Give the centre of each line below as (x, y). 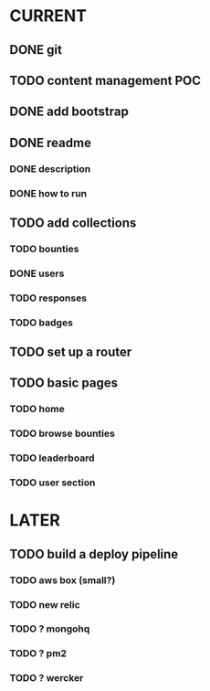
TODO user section (52, 483)
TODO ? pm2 (38, 654)
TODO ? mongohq (50, 629)
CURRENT (48, 16)
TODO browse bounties (63, 433)
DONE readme (50, 143)
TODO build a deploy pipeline (94, 554)
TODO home (37, 409)
